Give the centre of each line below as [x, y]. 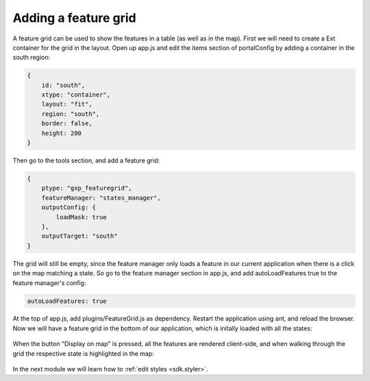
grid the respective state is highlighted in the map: [83, 354]
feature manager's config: [49, 283]
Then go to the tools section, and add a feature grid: [86, 160]
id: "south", [63, 85]
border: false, [67, 124]
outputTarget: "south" [79, 236]
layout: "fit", [67, 104]
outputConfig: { [69, 208]
